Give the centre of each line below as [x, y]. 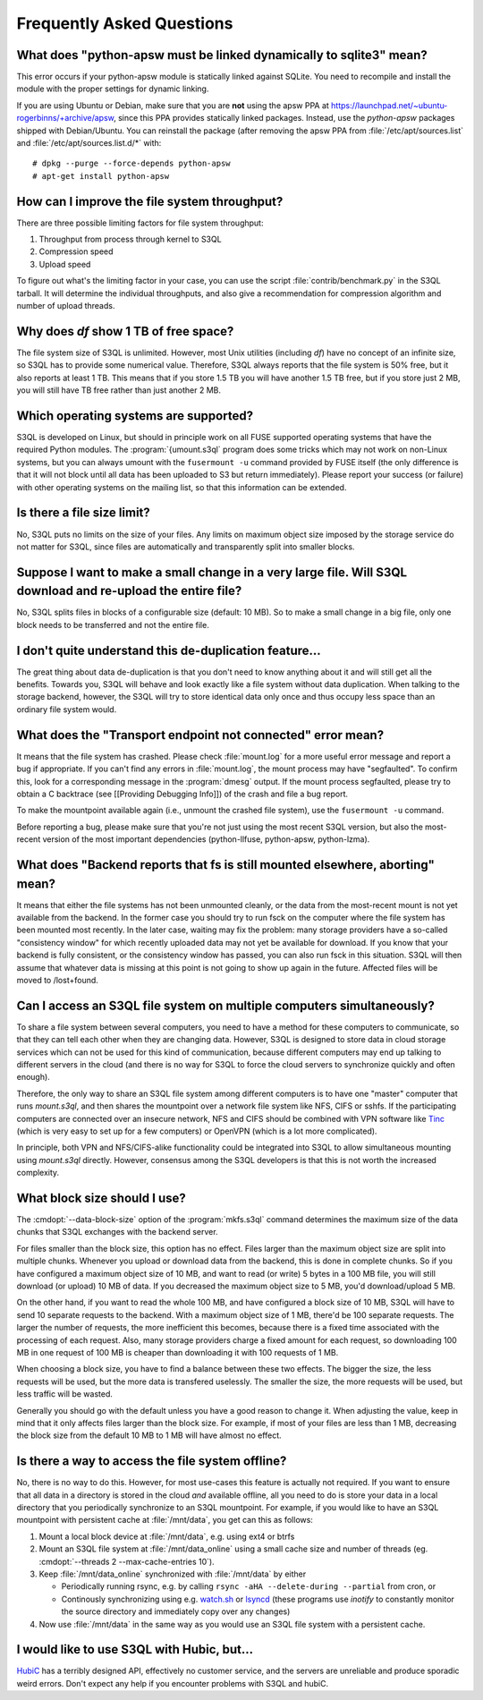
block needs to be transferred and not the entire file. [113, 625]
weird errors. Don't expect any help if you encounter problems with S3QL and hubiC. [173, 1683]
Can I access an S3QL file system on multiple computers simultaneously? [226, 1005]
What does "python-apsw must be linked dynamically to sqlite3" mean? [222, 55]
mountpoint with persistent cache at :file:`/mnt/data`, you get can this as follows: [165, 1520]
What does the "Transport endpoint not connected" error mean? [200, 735]
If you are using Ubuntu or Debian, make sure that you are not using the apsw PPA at [173, 105]
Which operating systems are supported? [135, 416]
